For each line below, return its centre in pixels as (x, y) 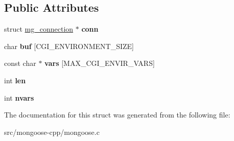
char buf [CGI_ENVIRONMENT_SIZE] (69, 46)
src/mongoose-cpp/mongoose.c (52, 132)
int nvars (19, 97)
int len (15, 80)
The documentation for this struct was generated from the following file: (117, 115)
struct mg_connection (39, 29)
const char (20, 63)
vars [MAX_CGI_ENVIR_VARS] (100, 63)
